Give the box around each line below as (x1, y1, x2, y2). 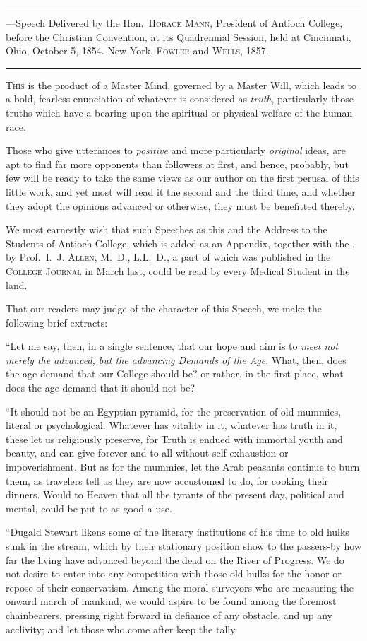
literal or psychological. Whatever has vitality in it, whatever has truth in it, (6, 418, 337, 433)
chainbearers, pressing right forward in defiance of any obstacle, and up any (6, 607, 332, 622)
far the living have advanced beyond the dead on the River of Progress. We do (6, 552, 344, 567)
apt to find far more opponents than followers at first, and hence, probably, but (6, 156, 349, 171)
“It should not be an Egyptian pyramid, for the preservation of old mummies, (6, 404, 342, 418)
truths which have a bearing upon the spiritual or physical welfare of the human (6, 105, 353, 119)
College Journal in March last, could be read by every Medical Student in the (6, 263, 350, 278)
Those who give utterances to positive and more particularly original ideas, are (6, 143, 346, 158)
